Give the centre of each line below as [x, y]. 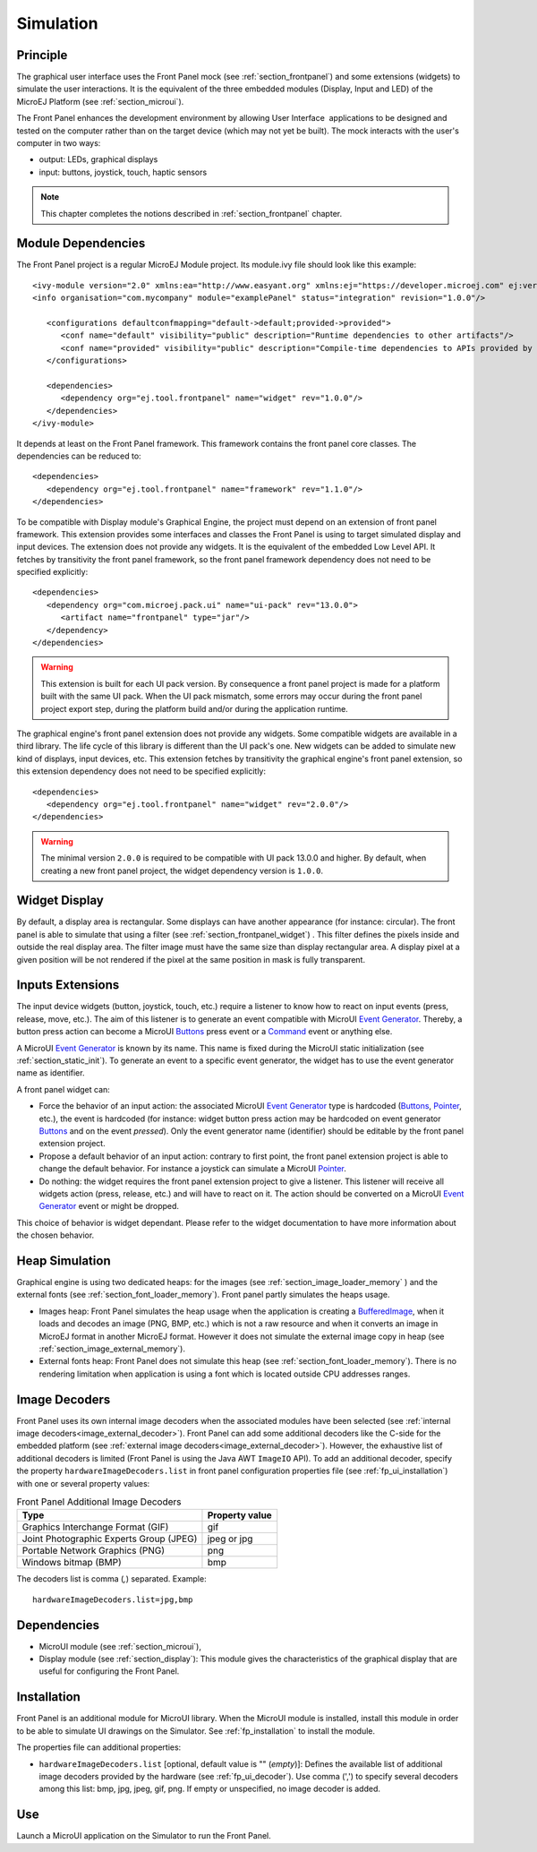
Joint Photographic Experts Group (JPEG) [110, 1539]
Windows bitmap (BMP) [72, 1563]
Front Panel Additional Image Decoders [99, 1502]
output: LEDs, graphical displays [98, 159]
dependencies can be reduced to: [79, 456]
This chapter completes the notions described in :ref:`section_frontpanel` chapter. [192, 213]
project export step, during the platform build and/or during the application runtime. [194, 708]
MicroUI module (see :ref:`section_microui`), [120, 1646]
